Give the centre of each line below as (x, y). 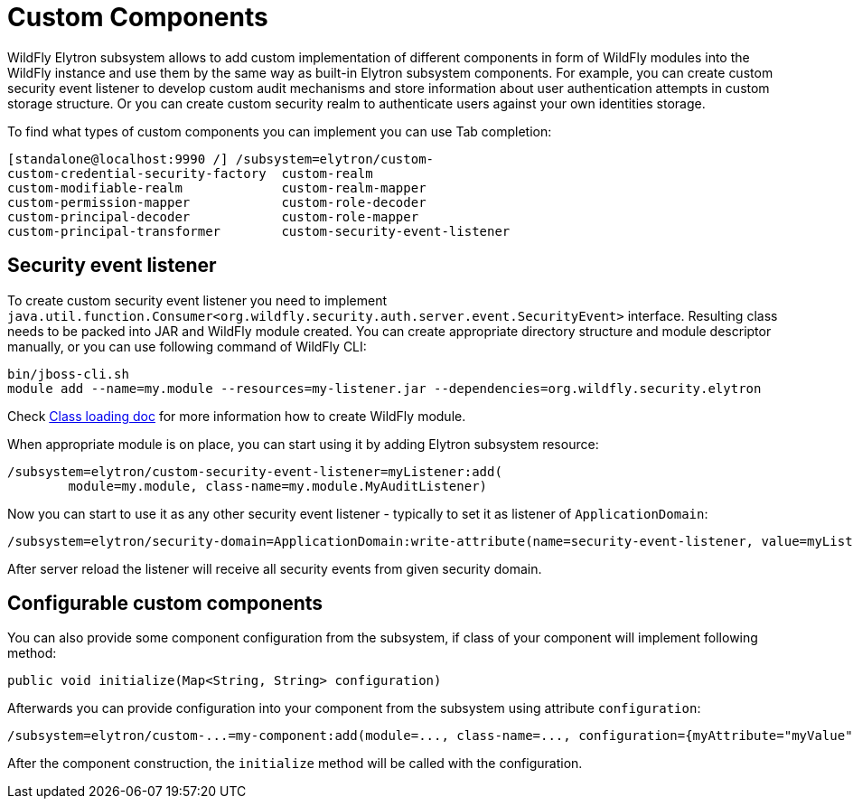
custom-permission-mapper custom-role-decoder (217, 202)
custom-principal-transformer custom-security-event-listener (259, 231)
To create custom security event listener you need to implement (197, 300)
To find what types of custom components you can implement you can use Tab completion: (280, 131)
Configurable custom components (165, 604)
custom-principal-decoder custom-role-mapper (213, 216)
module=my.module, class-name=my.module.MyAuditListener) (278, 486)
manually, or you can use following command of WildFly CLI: (187, 346)
